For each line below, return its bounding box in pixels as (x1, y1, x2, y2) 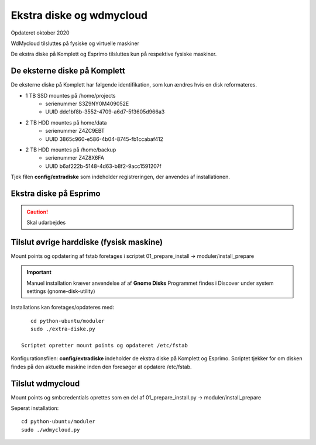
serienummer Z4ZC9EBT (45, 127, 105, 134)
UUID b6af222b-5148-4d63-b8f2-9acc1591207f (45, 163, 162, 170)
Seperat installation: (11, 405, 59, 412)
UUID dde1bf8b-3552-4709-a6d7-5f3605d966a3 (45, 108, 165, 115)
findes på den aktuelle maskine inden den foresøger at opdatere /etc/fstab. (11, 363, 193, 370)
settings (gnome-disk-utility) (26, 288, 96, 295)
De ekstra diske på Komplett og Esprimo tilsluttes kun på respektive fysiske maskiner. (11, 50, 217, 58)
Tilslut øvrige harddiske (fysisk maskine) (11, 237, 163, 247)
